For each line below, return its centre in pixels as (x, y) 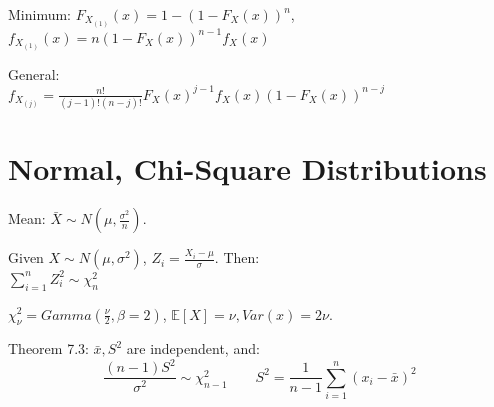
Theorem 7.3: (48, 348)
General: (34, 73)
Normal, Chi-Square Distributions (247, 168)
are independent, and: (193, 348)
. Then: (237, 257)
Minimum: (40, 14)
